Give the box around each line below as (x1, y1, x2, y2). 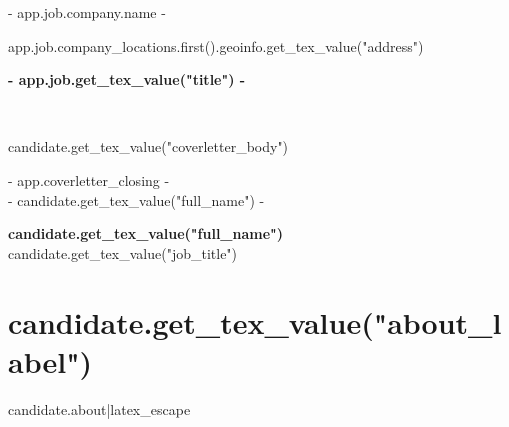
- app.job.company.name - (8, 2, 166, 22)
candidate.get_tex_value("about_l (8, 301, 502, 342)
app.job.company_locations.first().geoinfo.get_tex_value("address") (8, 35, 424, 56)
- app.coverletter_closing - (8, 169, 170, 190)
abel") (8, 340, 93, 381)
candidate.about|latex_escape (8, 398, 191, 419)
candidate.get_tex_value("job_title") (8, 242, 238, 263)
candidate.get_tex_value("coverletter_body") (8, 136, 289, 157)
